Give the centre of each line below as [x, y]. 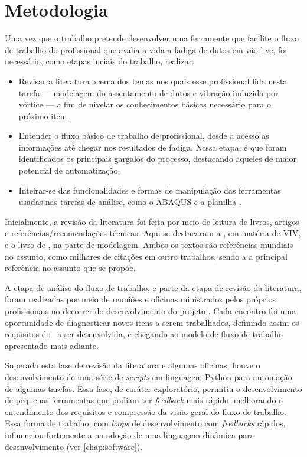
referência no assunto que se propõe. [70, 268]
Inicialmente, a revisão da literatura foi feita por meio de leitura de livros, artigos [152, 221]
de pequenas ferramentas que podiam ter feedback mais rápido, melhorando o [144, 400]
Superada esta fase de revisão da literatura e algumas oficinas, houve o [133, 365]
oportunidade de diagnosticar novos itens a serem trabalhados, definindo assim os [152, 322]
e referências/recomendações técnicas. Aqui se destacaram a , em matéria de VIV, [153, 233]
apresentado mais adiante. [52, 345]
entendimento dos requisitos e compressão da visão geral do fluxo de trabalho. [146, 411]
